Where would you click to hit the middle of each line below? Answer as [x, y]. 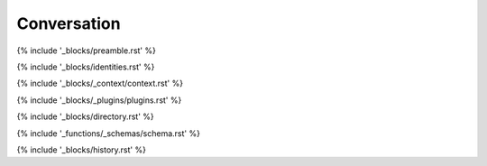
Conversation [69, 23]
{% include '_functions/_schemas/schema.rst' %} [108, 133]
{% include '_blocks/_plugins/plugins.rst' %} [99, 100]
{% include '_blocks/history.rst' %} [81, 150]
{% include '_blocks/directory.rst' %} [86, 116]
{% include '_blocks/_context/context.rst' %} [100, 83]
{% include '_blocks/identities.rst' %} [86, 67]
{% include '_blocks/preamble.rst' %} [87, 51]
